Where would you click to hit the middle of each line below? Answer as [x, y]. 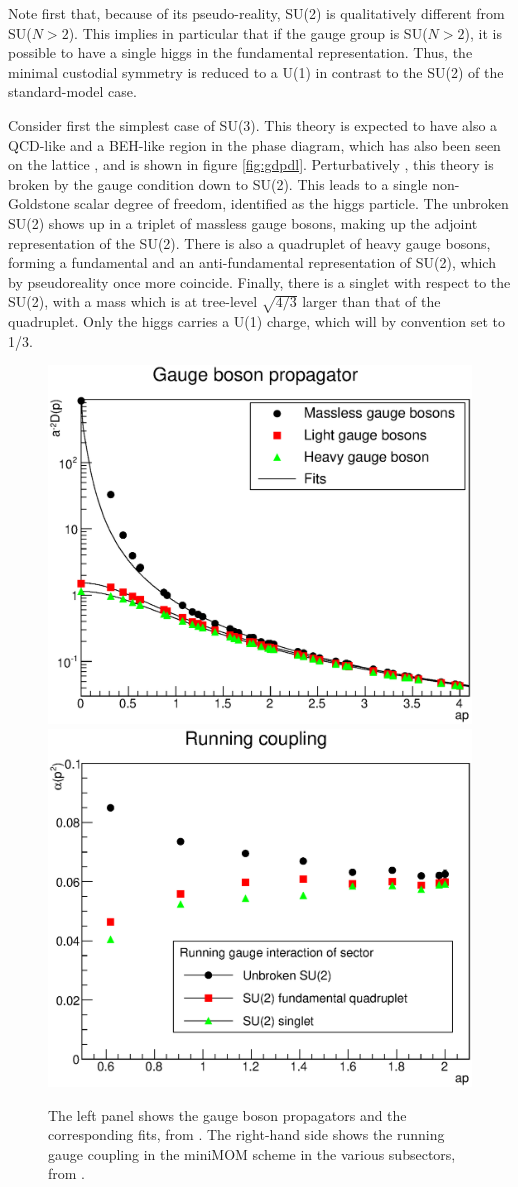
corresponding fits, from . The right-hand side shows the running [246, 1134]
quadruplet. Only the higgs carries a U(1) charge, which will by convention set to [256, 321]
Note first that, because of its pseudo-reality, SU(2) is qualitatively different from [256, 13]
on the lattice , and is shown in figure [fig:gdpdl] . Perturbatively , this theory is [251, 164]
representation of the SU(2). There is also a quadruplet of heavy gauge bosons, [249, 242]
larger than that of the [371, 301]
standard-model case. [72, 91]
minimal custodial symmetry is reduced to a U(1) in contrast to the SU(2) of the [256, 71]
